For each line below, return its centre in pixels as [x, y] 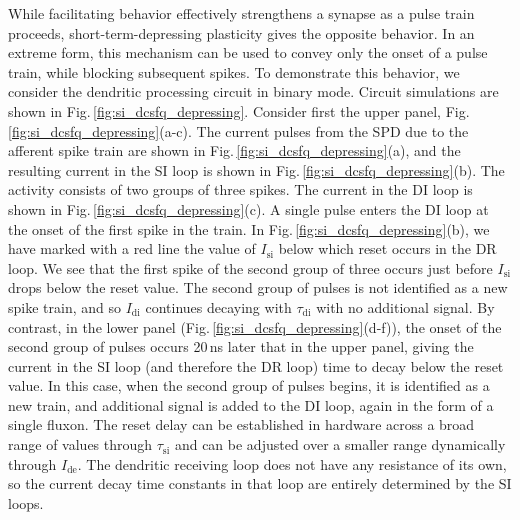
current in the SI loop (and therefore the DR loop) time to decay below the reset [256, 365]
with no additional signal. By [405, 306]
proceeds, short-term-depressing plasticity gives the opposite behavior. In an [241, 32]
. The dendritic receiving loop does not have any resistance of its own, [292, 463]
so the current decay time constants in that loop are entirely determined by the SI [260, 483]
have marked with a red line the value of [132, 248]
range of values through [80, 444]
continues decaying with [218, 306]
